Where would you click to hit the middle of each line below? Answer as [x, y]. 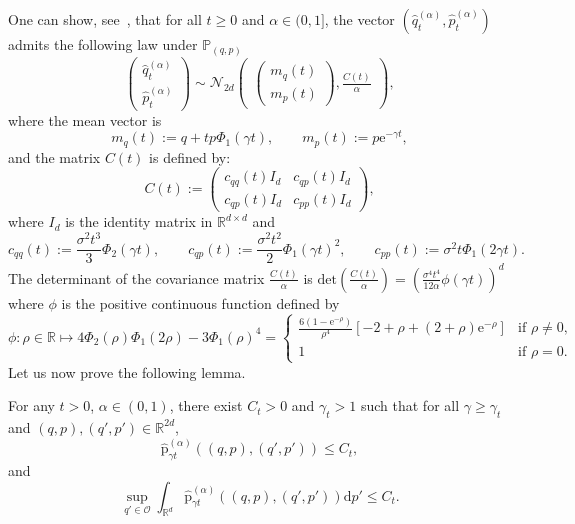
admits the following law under [103, 44]
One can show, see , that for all [105, 19]
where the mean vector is [85, 119]
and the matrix [54, 156]
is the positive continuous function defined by [200, 302]
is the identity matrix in [139, 221]
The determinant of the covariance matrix [136, 277]
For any [31, 405]
